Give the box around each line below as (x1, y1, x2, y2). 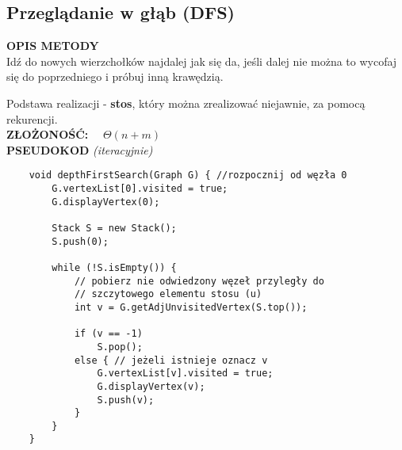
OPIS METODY (6, 37, 99, 54)
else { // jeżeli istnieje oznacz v (74, 354, 268, 366)
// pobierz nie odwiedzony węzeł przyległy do (74, 275, 324, 287)
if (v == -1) (74, 328, 143, 340)
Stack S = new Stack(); (52, 222, 177, 234)
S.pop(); (97, 341, 143, 353)
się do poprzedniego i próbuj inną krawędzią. (6, 68, 224, 85)
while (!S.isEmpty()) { (52, 261, 177, 273)
